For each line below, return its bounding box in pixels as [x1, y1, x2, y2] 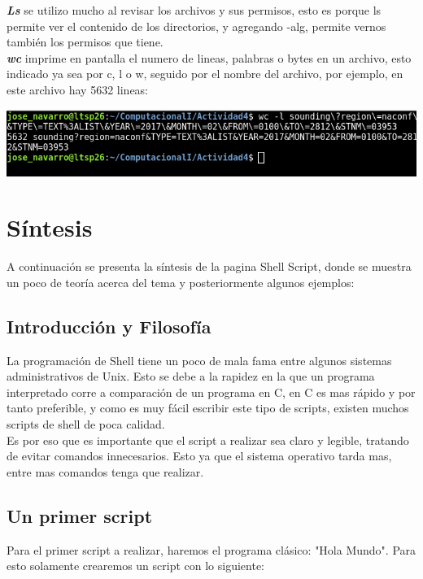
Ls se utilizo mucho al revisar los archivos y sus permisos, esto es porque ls [7, 2, 382, 18]
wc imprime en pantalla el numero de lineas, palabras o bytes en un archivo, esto [7, 49, 412, 66]
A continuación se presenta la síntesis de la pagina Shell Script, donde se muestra [7, 258, 412, 275]
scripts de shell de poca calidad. [7, 416, 165, 433]
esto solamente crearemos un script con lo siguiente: [7, 557, 265, 574]
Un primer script [7, 503, 153, 528]
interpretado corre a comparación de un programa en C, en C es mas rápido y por [7, 383, 416, 400]
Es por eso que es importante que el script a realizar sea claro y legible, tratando [7, 431, 409, 448]
